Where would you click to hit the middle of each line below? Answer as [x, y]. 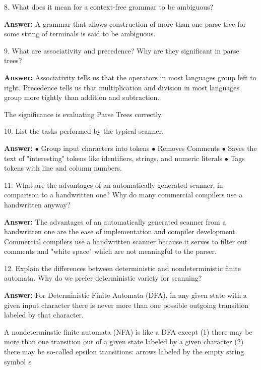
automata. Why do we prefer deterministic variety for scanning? [103, 278]
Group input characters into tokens [95, 148]
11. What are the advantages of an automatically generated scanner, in [114, 184]
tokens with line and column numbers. [63, 168]
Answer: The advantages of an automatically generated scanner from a [115, 221]
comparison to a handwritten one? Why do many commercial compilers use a [123, 195]
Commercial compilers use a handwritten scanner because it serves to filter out [126, 241]
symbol [15, 361]
